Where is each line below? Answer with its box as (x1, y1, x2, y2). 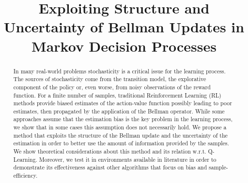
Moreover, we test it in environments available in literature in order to (39, 155, 217, 163)
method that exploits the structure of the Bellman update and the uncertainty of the (13, 131, 228, 139)
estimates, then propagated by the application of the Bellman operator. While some (13, 107, 225, 115)
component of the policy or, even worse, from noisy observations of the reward (13, 83, 211, 91)
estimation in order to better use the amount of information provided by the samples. (13, 139, 229, 147)
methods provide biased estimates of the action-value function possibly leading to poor (13, 99, 232, 107)
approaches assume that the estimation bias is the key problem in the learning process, (13, 115, 232, 123)
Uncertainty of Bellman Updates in (3, 17, 245, 37)
